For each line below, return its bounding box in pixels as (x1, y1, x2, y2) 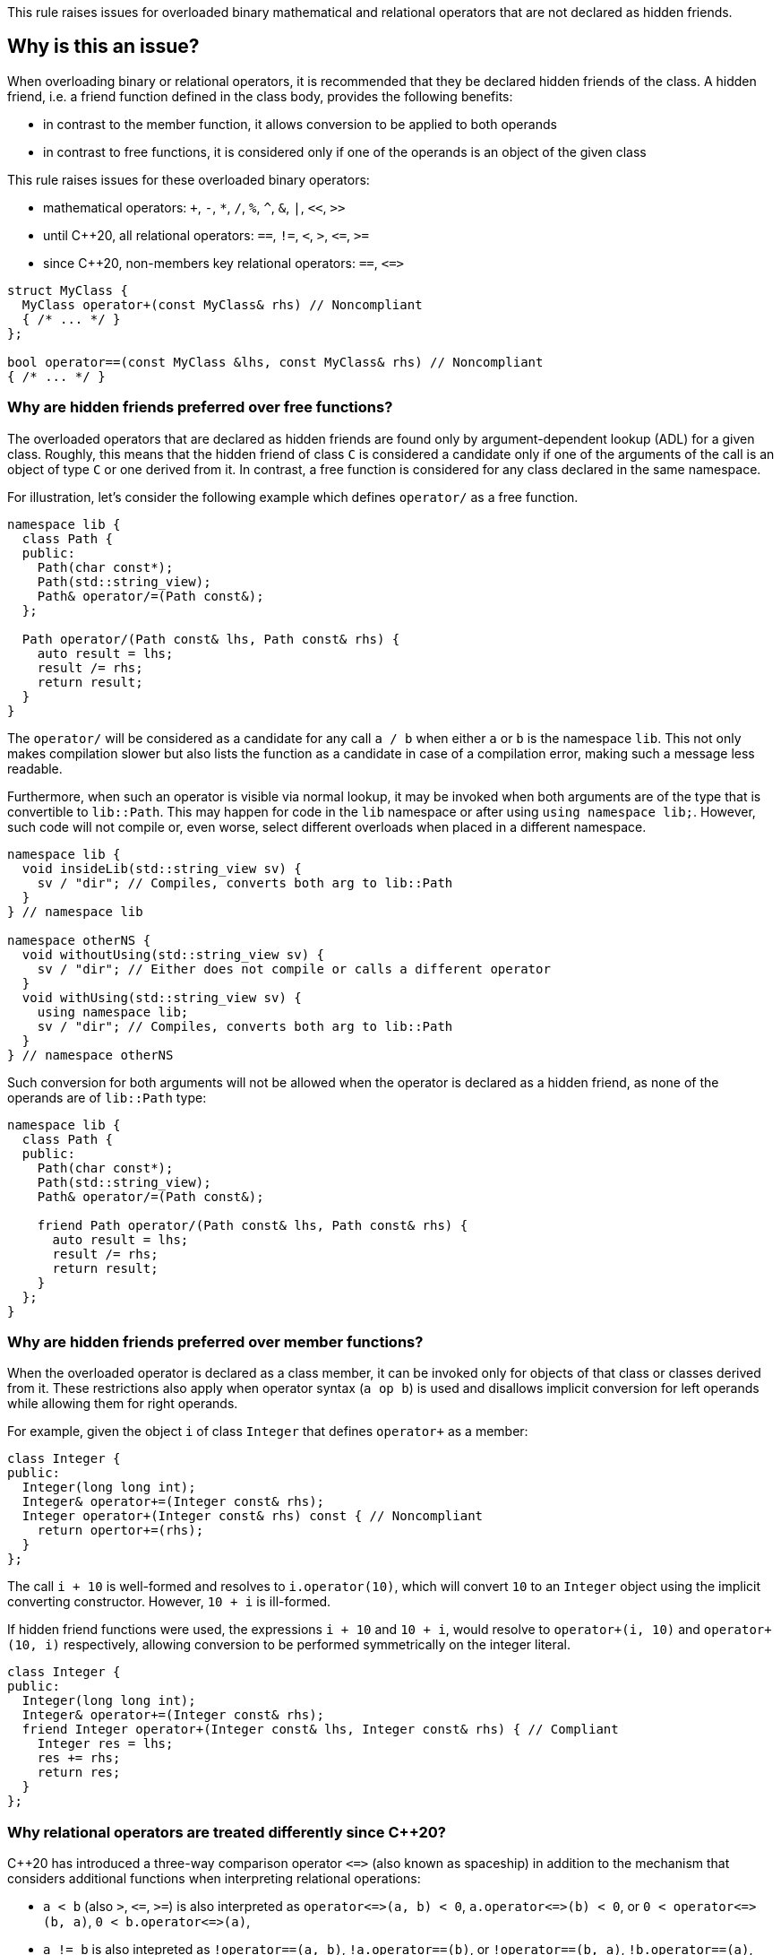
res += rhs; (37, 1751, 121, 1766)
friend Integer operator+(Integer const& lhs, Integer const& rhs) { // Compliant (21, 1722, 619, 1737)
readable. (7, 760, 63, 776)
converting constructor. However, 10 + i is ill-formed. (7, 1594, 331, 1610)
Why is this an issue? (7, 35, 200, 58)
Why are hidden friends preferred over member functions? (7, 1332, 424, 1351)
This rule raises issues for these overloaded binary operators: (7, 171, 370, 187)
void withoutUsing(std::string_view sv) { (21, 947, 325, 962)
